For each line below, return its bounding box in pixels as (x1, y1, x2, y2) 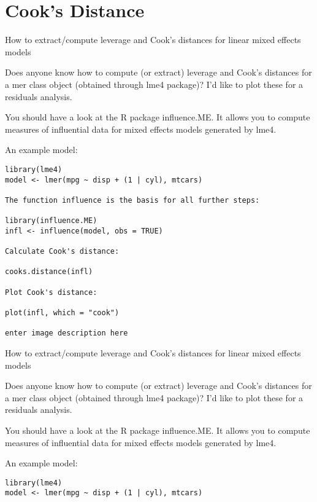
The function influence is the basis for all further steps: (5, 195, 260, 205)
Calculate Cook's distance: (5, 247, 120, 256)
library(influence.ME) (5, 216, 97, 226)
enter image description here (5, 329, 128, 338)
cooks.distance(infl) (5, 267, 93, 276)
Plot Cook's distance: (5, 288, 97, 297)
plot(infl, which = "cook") (5, 308, 120, 318)
